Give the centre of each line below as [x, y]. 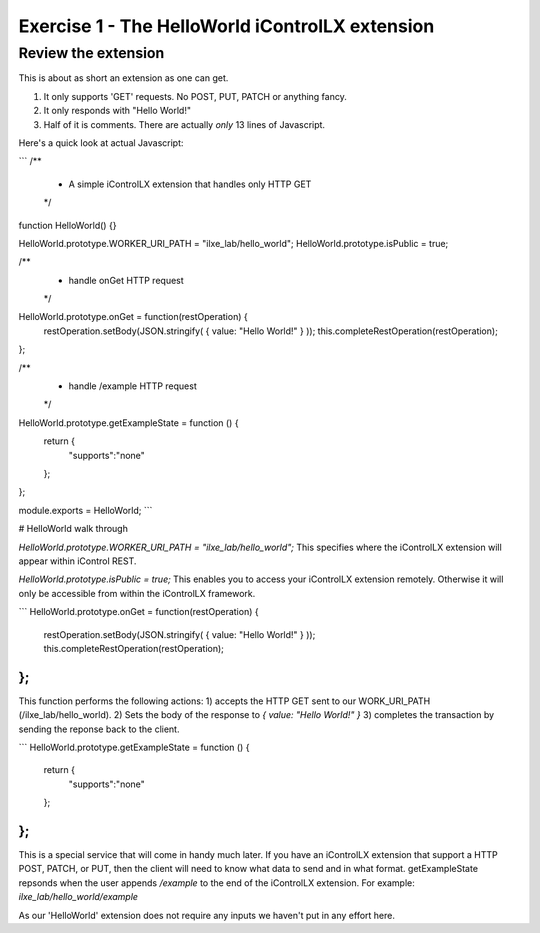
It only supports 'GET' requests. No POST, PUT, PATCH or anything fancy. [195, 96]
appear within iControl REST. [77, 561]
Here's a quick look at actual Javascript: [101, 142]
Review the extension [91, 53]
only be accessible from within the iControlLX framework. [137, 593]
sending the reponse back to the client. [99, 729]
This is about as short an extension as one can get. [123, 78]
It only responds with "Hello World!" [117, 111]
